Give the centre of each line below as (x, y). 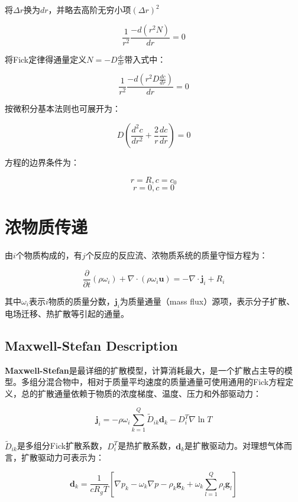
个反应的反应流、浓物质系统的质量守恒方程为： (176, 255)
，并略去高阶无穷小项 (90, 9)
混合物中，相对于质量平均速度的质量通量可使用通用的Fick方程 (166, 382)
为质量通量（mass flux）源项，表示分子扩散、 (207, 301)
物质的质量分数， (81, 301)
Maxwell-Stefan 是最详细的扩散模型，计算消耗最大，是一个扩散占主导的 (145, 370)
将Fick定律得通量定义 (46, 59)
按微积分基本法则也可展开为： (63, 109)
